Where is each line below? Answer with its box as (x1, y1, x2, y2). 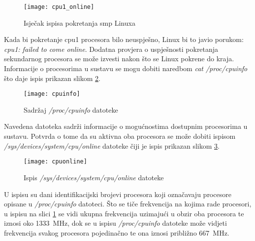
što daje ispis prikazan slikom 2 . (4, 73, 100, 83)
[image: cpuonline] (24, 158, 87, 165)
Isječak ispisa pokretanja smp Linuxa (24, 17, 135, 28)
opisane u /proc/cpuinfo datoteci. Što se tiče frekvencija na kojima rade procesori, (4, 199, 252, 209)
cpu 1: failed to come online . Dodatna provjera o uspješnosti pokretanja (4, 43, 219, 54)
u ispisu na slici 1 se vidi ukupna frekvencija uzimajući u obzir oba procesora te (4, 208, 244, 218)
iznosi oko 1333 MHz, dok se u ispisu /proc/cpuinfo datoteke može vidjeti (4, 218, 227, 228)
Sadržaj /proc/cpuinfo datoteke (24, 104, 118, 115)
